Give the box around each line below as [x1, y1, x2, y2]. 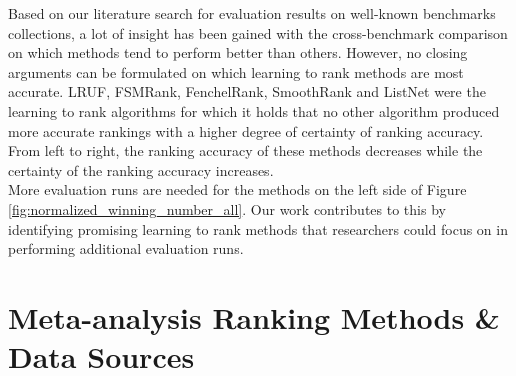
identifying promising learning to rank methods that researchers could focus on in [8, 218, 508, 239]
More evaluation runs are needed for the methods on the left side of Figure [8, 179, 467, 200]
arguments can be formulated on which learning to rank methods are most [8, 61, 464, 82]
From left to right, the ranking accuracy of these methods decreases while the [8, 140, 483, 161]
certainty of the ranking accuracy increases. [8, 159, 274, 180]
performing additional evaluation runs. [8, 238, 244, 259]
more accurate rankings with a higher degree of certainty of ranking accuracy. [8, 120, 484, 141]
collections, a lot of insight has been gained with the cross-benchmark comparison [8, 22, 508, 43]
